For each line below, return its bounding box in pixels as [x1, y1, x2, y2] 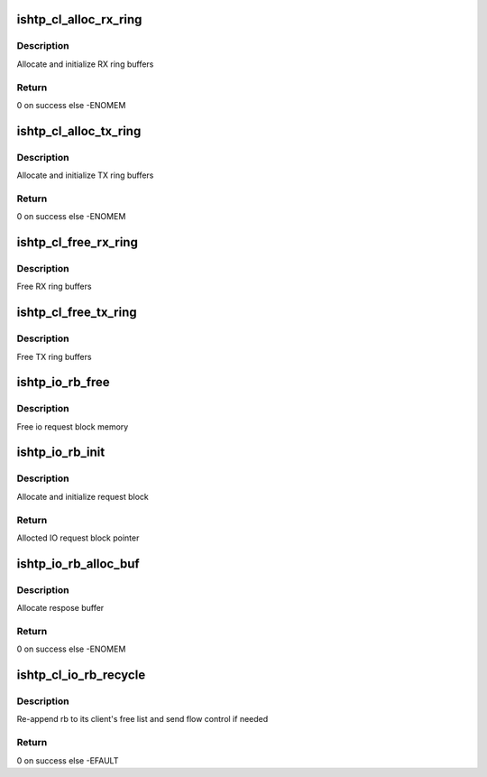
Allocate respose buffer [16, 603, 105, 614]
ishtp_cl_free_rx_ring [16, 235, 139, 250]
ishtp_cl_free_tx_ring [16, 305, 137, 320]
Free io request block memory [16, 421, 129, 432]
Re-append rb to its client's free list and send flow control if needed [16, 714, 269, 725]
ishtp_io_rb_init [16, 445, 106, 460]
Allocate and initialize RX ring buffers [16, 59, 154, 69]
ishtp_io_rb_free [16, 375, 110, 390]
